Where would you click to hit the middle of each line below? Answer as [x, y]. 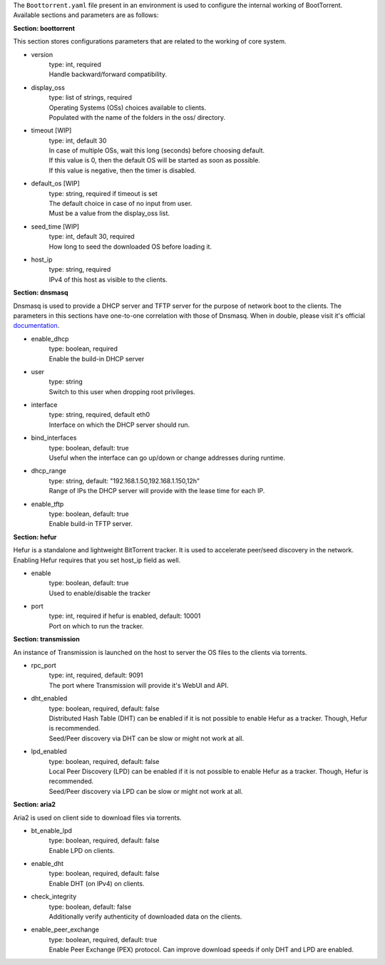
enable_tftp [47, 504]
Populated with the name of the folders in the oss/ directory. [137, 117]
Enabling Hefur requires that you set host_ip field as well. [97, 560]
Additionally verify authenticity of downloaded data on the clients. [145, 917]
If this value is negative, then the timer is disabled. [122, 170]
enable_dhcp [50, 339]
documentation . [36, 326]
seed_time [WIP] [55, 226]
